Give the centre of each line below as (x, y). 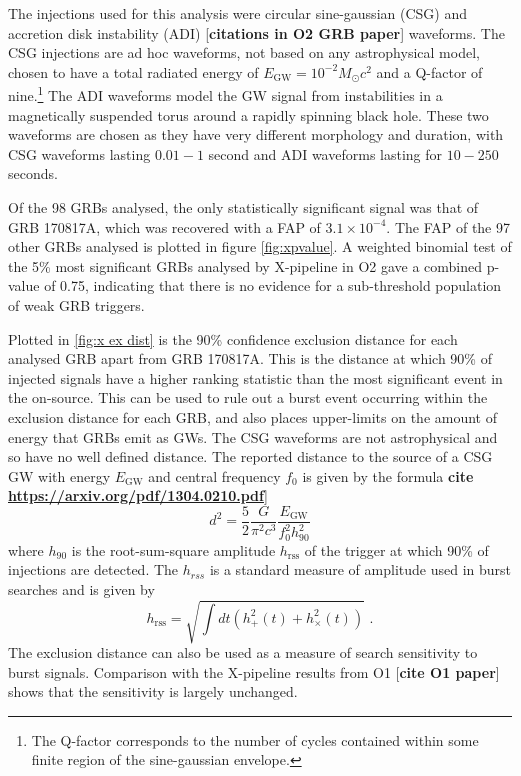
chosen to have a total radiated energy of (133, 71)
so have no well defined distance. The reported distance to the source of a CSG (250, 456)
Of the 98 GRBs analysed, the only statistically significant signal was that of (243, 207)
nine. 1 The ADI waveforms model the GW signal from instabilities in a (225, 94)
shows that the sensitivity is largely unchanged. (153, 691)
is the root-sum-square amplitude (173, 549)
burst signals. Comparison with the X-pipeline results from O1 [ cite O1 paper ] (254, 671)
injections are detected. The (93, 569)
